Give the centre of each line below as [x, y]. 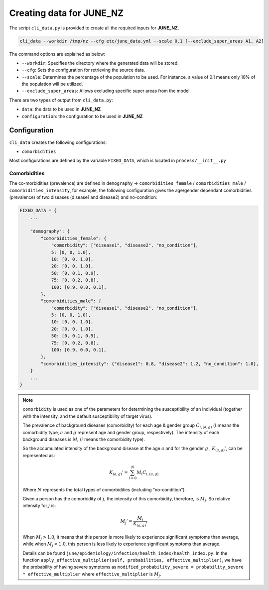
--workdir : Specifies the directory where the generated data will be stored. [100, 63]
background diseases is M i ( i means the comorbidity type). [84, 440]
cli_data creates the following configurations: [58, 142]
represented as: [39, 455]
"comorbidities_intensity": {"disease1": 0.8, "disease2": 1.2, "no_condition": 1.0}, [150, 364]
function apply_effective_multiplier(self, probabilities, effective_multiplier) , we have [132, 560]
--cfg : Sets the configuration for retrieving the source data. [83, 70]
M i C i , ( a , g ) [147, 473]
